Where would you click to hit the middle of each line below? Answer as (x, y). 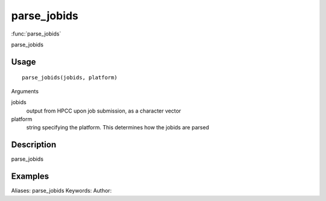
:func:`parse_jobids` (36, 34)
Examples (30, 177)
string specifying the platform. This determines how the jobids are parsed (118, 128)
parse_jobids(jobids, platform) (70, 78)
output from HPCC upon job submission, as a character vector (104, 111)
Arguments (25, 91)
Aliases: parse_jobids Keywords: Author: (61, 191)
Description (34, 145)
